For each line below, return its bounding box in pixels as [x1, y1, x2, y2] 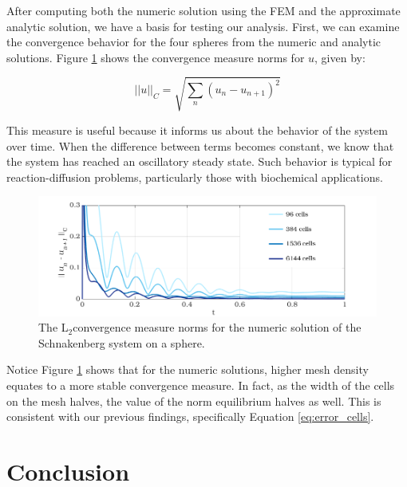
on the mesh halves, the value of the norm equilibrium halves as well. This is [6, 392, 381, 409]
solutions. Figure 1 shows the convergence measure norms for [6, 49, 305, 65]
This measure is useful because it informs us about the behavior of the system [6, 121, 388, 138]
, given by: [314, 49, 366, 65]
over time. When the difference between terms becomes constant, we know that [6, 137, 394, 154]
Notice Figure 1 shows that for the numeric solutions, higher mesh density [6, 361, 369, 378]
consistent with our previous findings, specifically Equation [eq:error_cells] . [6, 408, 374, 425]
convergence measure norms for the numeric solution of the [73, 319, 362, 336]
